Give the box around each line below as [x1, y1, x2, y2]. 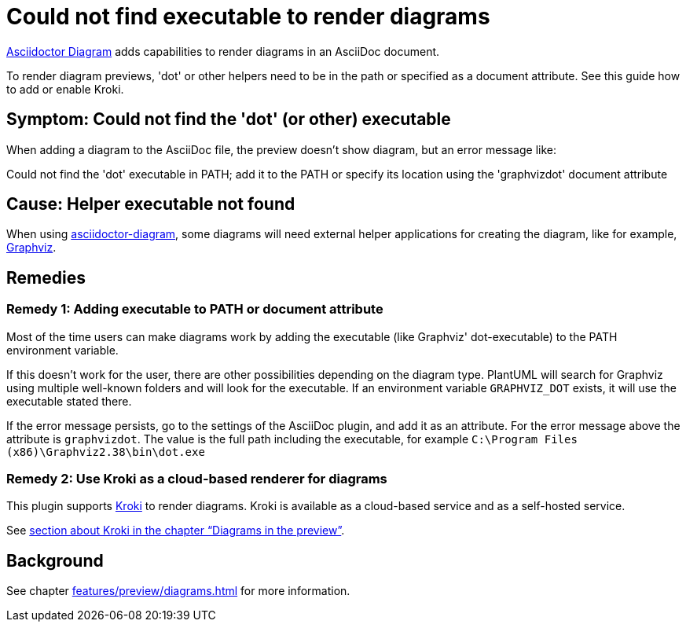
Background [6, 550, 104, 571]
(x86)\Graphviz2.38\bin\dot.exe [6, 445, 205, 458]
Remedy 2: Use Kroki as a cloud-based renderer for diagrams [6, 471, 387, 487]
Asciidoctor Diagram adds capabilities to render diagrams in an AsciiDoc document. [6, 44, 440, 58]
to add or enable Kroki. [6, 82, 124, 96]
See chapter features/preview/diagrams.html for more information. [6, 584, 350, 598]
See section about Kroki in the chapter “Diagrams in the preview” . [6, 523, 345, 538]
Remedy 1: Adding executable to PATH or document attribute [6, 301, 383, 318]
